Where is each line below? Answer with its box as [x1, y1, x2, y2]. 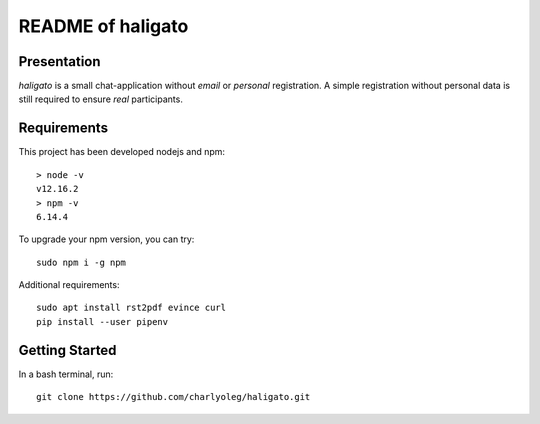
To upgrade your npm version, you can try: [18, 233, 195, 245]
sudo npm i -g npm [36, 256, 127, 268]
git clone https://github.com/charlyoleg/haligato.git [36, 391, 311, 403]
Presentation [18, 53, 101, 70]
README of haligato [18, 15, 189, 37]
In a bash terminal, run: [18, 368, 114, 380]
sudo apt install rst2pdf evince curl [36, 302, 227, 314]
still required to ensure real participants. [18, 93, 184, 105]
